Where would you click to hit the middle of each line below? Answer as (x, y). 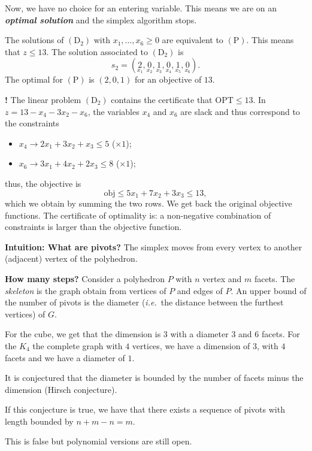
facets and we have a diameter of (65, 357)
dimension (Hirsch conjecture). (61, 389)
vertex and (222, 278)
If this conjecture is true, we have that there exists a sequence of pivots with (145, 409)
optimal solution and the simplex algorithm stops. (101, 19)
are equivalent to (193, 40)
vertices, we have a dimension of (191, 345)
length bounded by (39, 421)
